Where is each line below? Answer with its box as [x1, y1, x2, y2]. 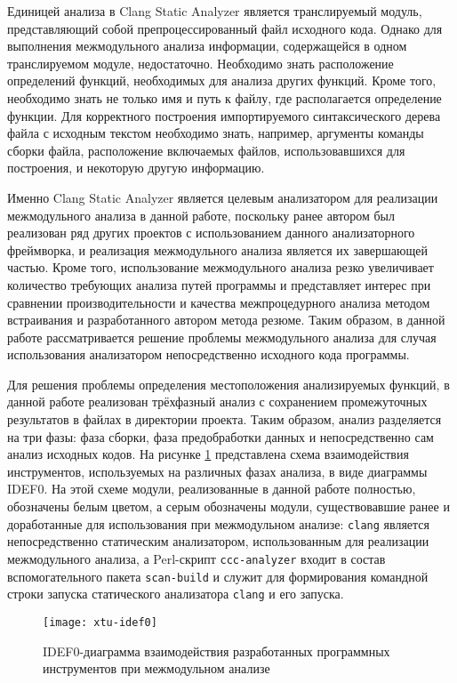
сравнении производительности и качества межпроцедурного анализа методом [7, 293, 430, 311]
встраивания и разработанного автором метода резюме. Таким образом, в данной [7, 310, 445, 329]
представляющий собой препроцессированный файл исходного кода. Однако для [7, 19, 443, 37]
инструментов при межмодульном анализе [43, 659, 270, 678]
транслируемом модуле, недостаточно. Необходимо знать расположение [7, 53, 394, 72]
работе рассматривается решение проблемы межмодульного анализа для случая [7, 327, 437, 346]
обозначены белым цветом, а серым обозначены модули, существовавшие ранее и [7, 497, 450, 516]
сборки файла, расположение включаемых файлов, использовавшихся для [7, 141, 405, 159]
